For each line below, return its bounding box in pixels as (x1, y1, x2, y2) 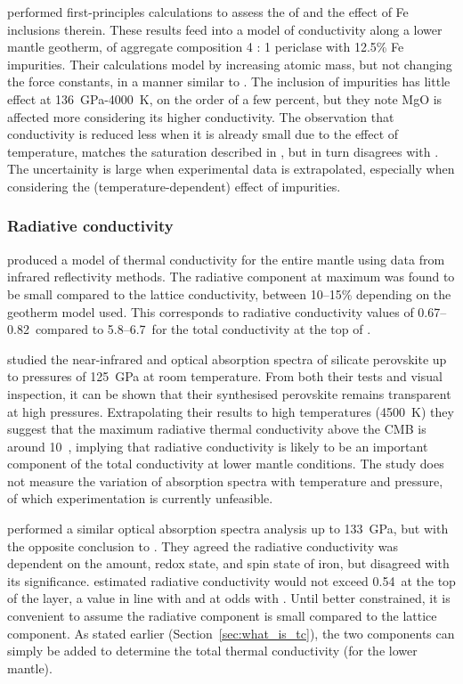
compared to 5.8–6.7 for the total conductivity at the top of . (35, 320, 371, 338)
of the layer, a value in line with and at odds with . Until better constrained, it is (7, 589, 451, 607)
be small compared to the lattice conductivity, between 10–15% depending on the (7, 284, 451, 303)
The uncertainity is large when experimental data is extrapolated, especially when (7, 159, 455, 178)
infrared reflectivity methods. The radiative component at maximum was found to (7, 267, 455, 286)
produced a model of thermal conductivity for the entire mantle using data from (7, 249, 445, 268)
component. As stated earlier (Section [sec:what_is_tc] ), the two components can (7, 623, 455, 642)
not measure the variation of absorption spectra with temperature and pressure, (7, 471, 443, 490)
